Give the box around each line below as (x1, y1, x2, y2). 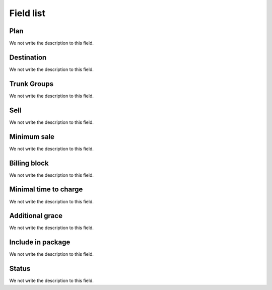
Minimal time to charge (9, 185, 83, 194)
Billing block (9, 159, 49, 167)
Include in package (9, 238, 71, 247)
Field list (9, 8, 45, 19)
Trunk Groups (9, 80, 54, 88)
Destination (9, 53, 47, 61)
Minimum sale (9, 132, 55, 141)
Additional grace (9, 211, 63, 220)
